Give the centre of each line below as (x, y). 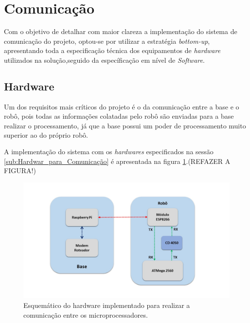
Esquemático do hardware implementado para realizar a (107, 305)
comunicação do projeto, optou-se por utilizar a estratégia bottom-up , (107, 41)
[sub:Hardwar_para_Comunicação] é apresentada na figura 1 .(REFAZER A (117, 161)
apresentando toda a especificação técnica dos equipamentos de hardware (112, 50)
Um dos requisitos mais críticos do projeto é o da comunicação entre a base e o (122, 106)
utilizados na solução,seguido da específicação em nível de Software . (104, 60)
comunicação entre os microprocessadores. (86, 314)
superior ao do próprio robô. (46, 135)
